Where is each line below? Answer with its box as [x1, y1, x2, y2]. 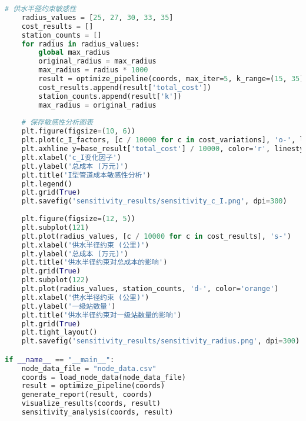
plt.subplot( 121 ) [21, 223, 89, 232]
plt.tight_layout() [21, 328, 98, 337]
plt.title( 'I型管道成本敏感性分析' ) [21, 171, 151, 179]
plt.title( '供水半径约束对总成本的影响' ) [21, 258, 168, 267]
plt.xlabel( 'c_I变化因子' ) [21, 153, 121, 162]
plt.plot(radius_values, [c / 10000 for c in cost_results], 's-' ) [21, 232, 291, 240]
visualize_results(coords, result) [21, 399, 161, 408]
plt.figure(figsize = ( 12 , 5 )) [21, 215, 135, 223]
